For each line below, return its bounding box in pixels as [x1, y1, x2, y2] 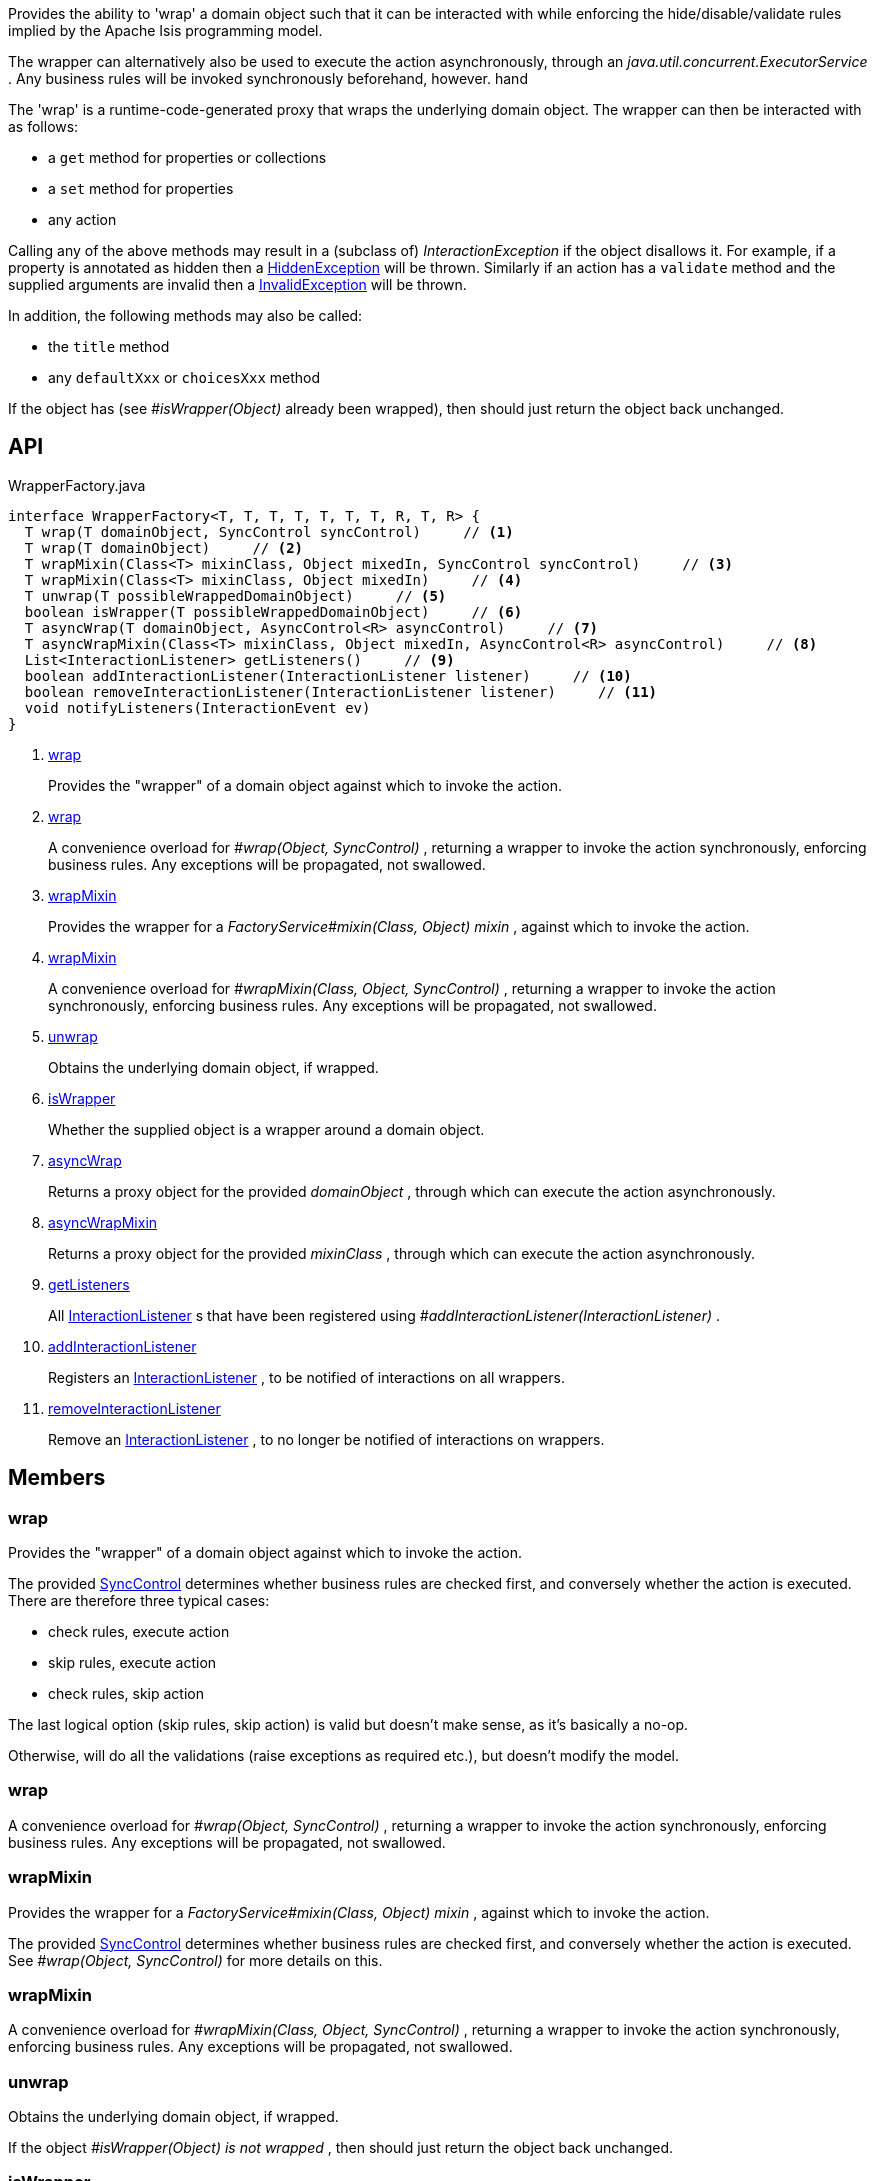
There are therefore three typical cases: [8, 1592, 270, 1610]
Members [8, 1465, 106, 1491]
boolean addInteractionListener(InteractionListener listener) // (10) [24, 667, 632, 684]
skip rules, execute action [48, 1654, 217, 1672]
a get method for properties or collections [48, 149, 327, 166]
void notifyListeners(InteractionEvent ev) [24, 699, 371, 716]
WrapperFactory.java [8, 476, 146, 494]
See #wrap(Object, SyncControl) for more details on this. [8, 1951, 383, 1969]
